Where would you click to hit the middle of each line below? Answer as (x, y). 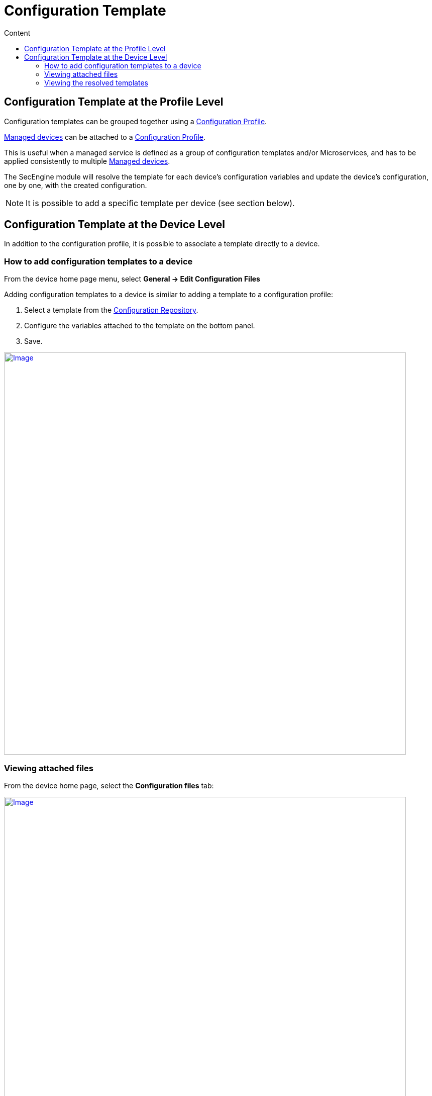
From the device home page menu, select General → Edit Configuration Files (132, 279)
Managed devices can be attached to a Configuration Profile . (105, 137)
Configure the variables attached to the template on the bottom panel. (140, 326)
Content (17, 33)
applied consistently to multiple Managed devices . (87, 161)
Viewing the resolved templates (96, 82)
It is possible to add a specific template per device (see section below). (160, 203)
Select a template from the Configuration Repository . (111, 310)
